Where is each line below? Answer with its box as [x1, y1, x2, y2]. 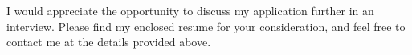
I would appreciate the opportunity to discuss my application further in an [6, 2, 374, 18]
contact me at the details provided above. [6, 33, 211, 50]
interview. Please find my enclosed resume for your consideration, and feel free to [6, 18, 406, 34]
